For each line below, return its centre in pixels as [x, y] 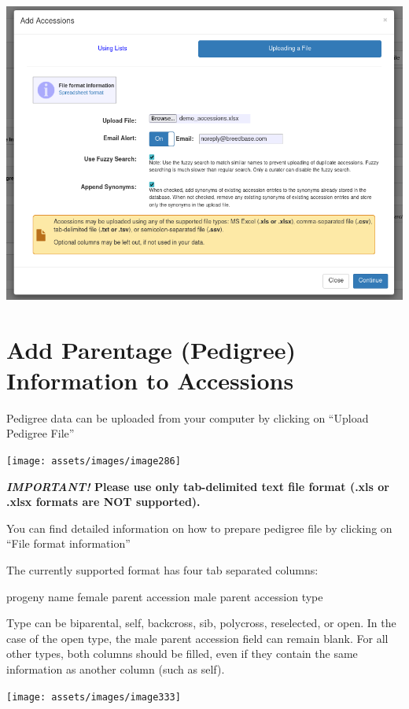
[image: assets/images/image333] [94, 697]
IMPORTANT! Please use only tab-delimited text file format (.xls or [198, 486]
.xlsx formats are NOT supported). [103, 502]
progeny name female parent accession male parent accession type [165, 596]
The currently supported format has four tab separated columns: [162, 570]
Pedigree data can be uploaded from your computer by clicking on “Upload [188, 417]
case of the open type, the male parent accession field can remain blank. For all [197, 638]
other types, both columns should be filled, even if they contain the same [182, 654]
